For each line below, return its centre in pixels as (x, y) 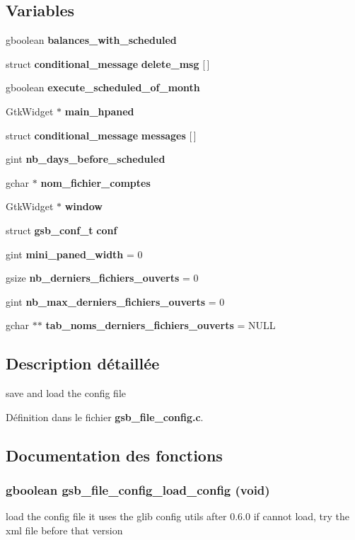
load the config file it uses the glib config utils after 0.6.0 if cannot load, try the (178, 516)
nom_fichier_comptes (95, 182)
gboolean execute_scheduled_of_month (103, 87)
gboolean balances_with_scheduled (91, 40)
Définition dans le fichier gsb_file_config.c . (105, 417)
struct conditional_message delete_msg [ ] (108, 63)
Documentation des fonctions (114, 455)
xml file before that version (64, 530)
